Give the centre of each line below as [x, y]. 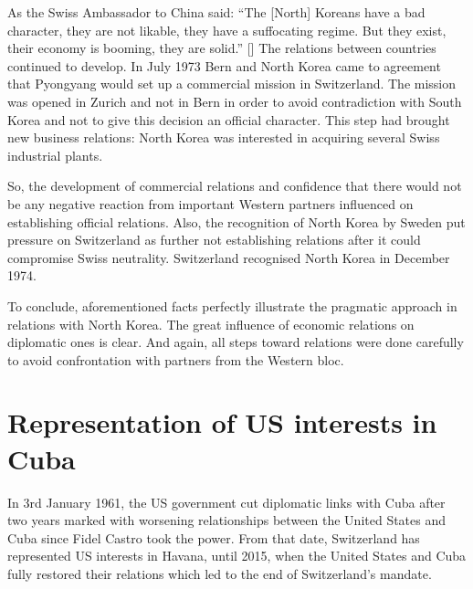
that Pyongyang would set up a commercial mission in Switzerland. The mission [232, 84]
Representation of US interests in [222, 422]
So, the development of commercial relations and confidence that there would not [235, 186]
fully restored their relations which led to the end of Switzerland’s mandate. [220, 573]
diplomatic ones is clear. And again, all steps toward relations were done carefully [236, 342]
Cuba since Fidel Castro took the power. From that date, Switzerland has [214, 537]
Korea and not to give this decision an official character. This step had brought [229, 119]
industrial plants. [55, 155]
